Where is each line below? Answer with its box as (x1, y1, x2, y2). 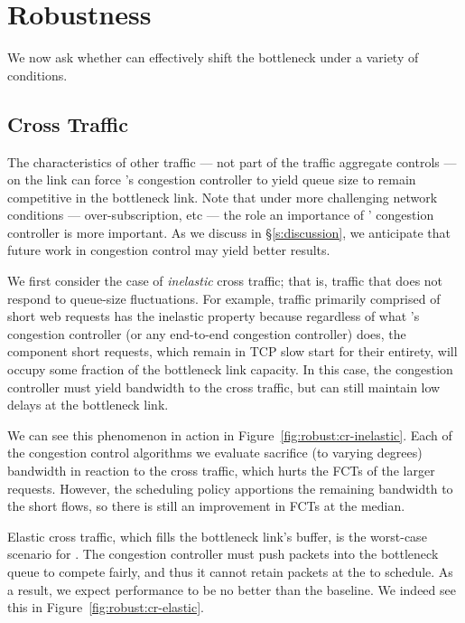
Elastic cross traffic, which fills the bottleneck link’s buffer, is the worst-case (7, 526, 427, 545)
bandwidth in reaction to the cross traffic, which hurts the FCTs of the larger (7, 461, 435, 480)
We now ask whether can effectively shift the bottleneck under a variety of (7, 48, 419, 67)
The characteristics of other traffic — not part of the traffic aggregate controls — (7, 152, 457, 171)
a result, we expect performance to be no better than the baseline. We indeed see (7, 580, 456, 599)
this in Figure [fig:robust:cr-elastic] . (7, 598, 204, 617)
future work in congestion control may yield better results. (7, 241, 330, 260)
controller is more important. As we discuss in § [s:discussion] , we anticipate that (7, 222, 451, 241)
